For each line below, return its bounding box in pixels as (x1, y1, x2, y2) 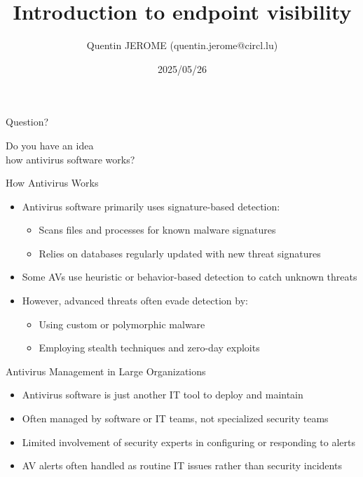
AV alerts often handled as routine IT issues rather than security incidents (22, 458, 342, 473)
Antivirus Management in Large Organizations (6, 363, 206, 378)
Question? (6, 114, 49, 129)
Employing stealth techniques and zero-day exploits (39, 340, 260, 355)
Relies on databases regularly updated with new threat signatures (39, 246, 321, 260)
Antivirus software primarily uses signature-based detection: (22, 199, 280, 213)
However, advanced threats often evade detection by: (22, 293, 248, 308)
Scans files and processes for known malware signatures (39, 222, 276, 237)
